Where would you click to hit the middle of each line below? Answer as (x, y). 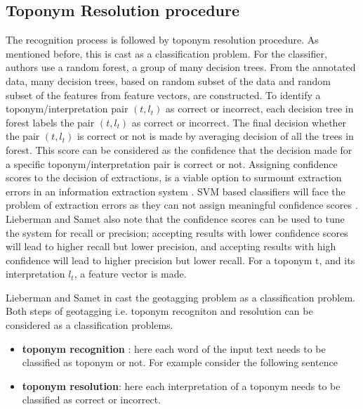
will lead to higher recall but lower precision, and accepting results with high (171, 246)
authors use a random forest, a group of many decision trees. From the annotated (181, 67)
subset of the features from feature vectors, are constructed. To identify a (163, 95)
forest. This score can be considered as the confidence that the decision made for (179, 149)
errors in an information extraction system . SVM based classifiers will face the (176, 191)
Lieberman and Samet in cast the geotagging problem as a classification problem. (180, 297)
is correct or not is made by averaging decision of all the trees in (215, 136)
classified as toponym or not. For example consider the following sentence (180, 362)
